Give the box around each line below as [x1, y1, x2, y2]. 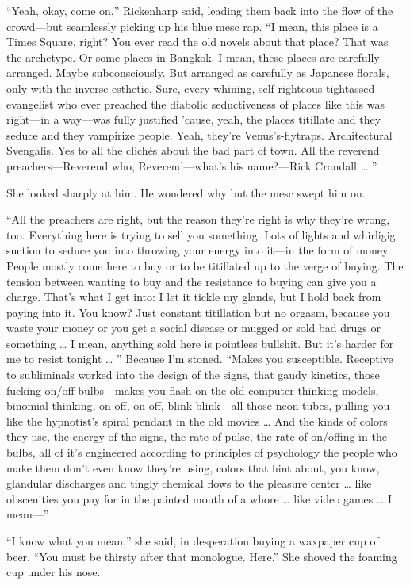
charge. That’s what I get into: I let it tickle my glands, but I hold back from [6, 289, 381, 305]
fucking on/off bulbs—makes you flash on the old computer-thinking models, [6, 381, 379, 398]
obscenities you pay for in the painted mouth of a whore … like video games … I [6, 490, 393, 507]
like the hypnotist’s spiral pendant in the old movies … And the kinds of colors [6, 412, 388, 429]
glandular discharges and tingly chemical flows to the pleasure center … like [6, 475, 372, 491]
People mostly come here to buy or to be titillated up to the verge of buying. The [6, 257, 404, 273]
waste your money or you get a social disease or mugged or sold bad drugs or [6, 319, 381, 336]
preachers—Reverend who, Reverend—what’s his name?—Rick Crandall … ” [6, 157, 377, 174]
